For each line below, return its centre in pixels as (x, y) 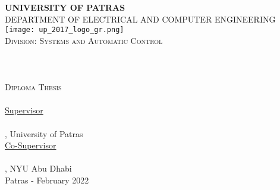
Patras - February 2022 (47, 180)
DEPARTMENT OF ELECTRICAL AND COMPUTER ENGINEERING (140, 19)
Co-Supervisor (31, 145)
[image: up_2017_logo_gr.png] (65, 30)
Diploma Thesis (33, 87)
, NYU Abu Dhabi (38, 168)
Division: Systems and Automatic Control (84, 40)
